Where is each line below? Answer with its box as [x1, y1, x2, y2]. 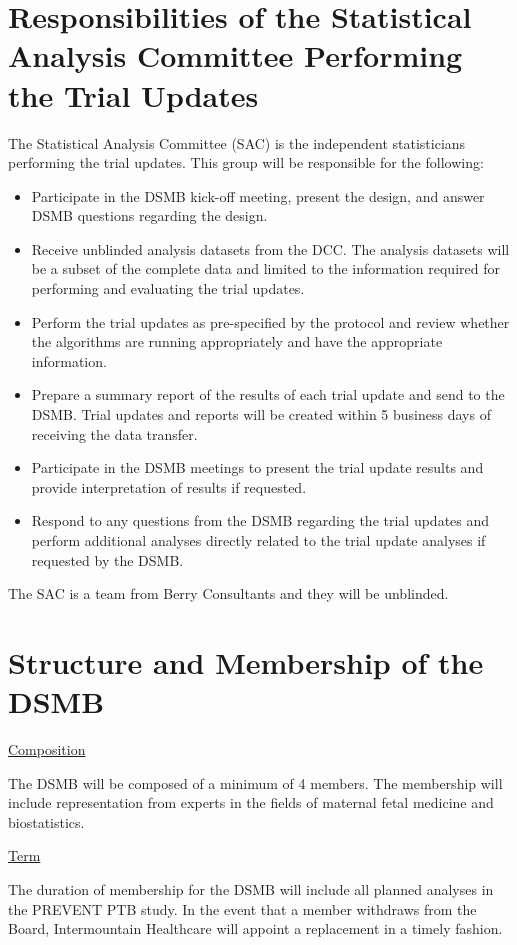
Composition [8, 739, 86, 760]
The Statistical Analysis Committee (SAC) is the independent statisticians [8, 132, 466, 153]
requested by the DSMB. [31, 549, 184, 570]
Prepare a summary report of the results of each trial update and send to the [31, 384, 505, 405]
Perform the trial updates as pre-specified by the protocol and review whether [31, 311, 510, 332]
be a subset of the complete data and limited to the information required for [31, 258, 500, 279]
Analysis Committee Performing [8, 35, 463, 76]
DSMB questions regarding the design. [31, 205, 268, 226]
